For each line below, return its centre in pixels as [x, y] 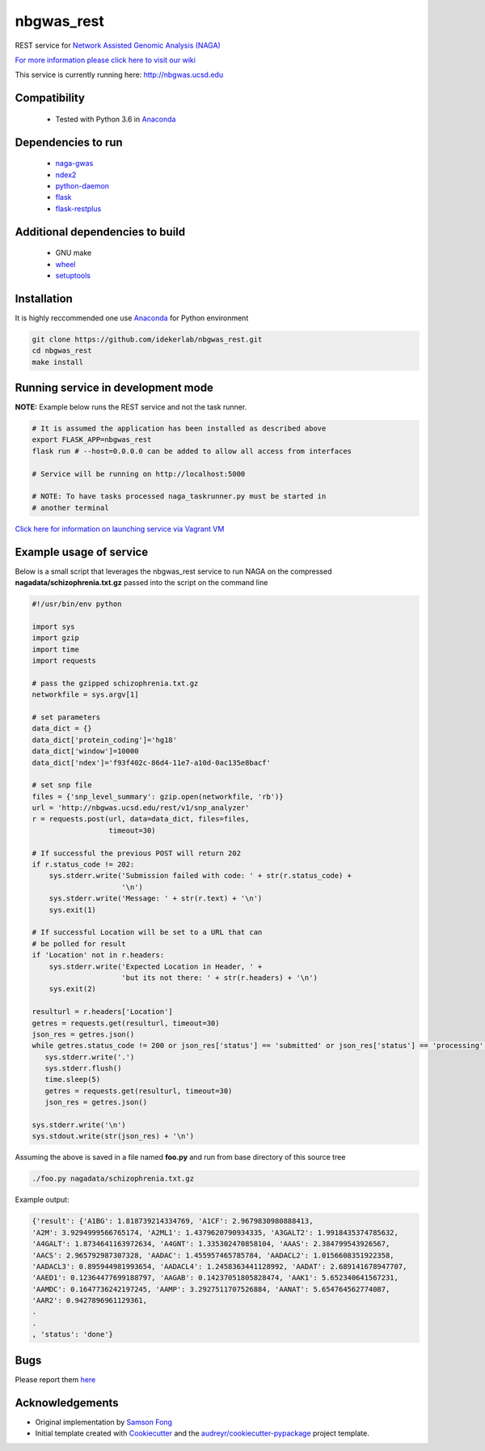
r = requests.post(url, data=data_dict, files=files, [141, 819]
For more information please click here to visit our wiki [105, 60]
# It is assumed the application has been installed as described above [179, 429]
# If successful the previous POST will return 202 [137, 853]
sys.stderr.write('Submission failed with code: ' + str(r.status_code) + [200, 876]
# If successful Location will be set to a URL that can [147, 932]
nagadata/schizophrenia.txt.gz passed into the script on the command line [141, 583]
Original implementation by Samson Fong [104, 1422]
